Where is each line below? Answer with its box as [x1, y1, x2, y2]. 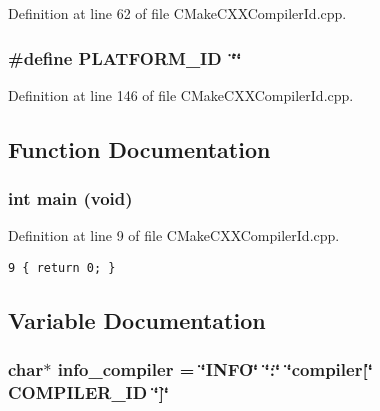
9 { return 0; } [8, 261, 116, 275]
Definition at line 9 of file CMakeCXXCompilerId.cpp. [8, 225, 340, 246]
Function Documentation [8, 133, 271, 164]
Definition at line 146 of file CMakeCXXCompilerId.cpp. [8, 84, 354, 105]
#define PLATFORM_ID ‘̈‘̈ [8, 45, 242, 70]
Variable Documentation [8, 305, 266, 336]
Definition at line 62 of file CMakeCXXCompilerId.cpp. [8, 3, 347, 23]
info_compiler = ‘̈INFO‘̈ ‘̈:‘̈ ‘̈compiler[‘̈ [57, 357, 373, 382]
